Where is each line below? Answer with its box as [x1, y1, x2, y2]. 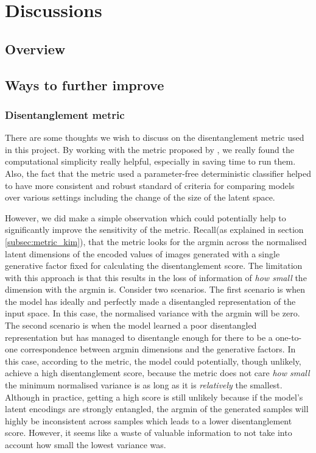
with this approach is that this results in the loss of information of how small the [5, 271, 307, 284]
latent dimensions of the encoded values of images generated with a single [5, 247, 280, 260]
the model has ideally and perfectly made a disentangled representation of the [5, 294, 296, 307]
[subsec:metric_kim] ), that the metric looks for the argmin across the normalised [5, 235, 307, 248]
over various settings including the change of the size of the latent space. [5, 191, 275, 204]
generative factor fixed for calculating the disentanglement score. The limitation [5, 259, 303, 272]
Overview [5, 39, 66, 58]
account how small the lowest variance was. [5, 438, 166, 451]
